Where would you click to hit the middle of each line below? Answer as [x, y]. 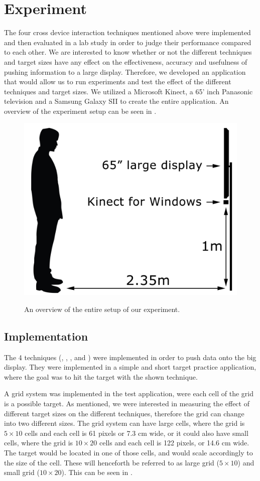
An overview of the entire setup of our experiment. [102, 309]
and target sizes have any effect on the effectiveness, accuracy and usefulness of [126, 61]
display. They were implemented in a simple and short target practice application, [130, 367]
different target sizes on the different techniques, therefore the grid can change [124, 413]
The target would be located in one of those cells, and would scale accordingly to [128, 453]
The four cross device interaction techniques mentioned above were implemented [127, 32]
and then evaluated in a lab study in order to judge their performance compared [128, 42]
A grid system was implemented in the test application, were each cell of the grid [129, 393]
